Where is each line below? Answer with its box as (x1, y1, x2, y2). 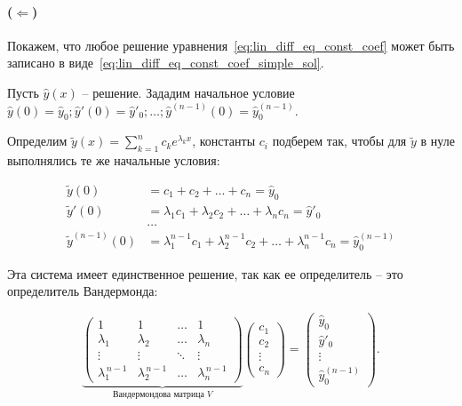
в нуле (420, 131, 455, 150)
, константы (192, 131, 256, 150)
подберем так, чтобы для (272, 131, 407, 150)
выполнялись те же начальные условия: (7, 151, 220, 170)
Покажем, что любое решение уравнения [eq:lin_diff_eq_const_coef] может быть (7, 36, 455, 54)
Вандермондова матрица (112, 389, 204, 399)
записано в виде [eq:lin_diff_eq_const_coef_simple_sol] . (7, 53, 324, 72)
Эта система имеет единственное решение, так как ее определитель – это (7, 264, 403, 283)
